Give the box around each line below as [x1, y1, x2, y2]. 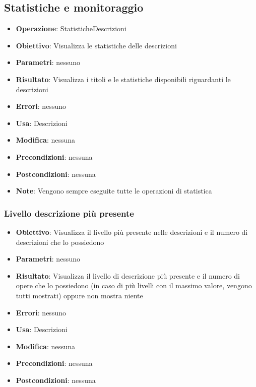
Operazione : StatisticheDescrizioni [16, 23, 126, 34]
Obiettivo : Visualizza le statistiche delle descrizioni [16, 40, 177, 50]
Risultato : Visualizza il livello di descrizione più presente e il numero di [16, 270, 240, 281]
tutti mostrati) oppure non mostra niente [16, 290, 143, 300]
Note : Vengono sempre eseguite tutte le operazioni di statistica [16, 185, 212, 196]
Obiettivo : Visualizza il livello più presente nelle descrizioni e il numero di [16, 226, 248, 237]
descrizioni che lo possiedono [16, 236, 104, 247]
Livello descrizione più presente [4, 207, 134, 219]
